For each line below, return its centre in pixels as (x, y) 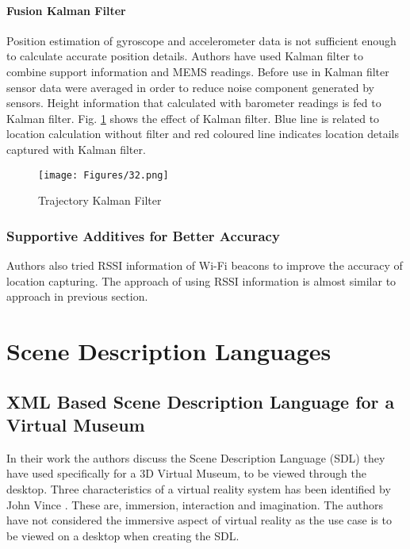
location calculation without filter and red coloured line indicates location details (203, 134)
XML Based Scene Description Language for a (201, 401)
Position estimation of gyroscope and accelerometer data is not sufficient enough (201, 40)
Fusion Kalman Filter (66, 10)
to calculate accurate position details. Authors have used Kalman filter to (185, 56)
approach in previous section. (77, 296)
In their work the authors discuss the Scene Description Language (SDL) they (196, 457)
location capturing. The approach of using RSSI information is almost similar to (201, 280)
